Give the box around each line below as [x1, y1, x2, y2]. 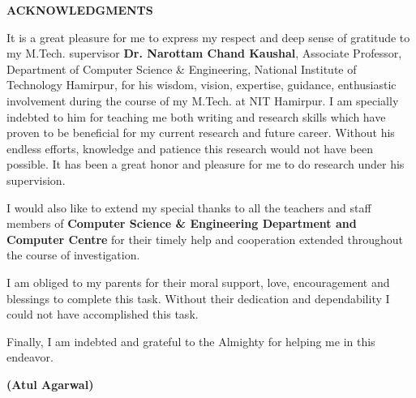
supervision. [6, 171, 66, 188]
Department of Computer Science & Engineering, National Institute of [6, 60, 357, 77]
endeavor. [6, 349, 54, 366]
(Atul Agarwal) [6, 375, 94, 392]
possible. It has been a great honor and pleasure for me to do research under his [6, 156, 405, 173]
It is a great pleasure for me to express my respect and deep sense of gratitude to [6, 28, 410, 45]
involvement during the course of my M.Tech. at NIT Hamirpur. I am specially [6, 92, 399, 109]
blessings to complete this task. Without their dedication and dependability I [6, 289, 390, 306]
